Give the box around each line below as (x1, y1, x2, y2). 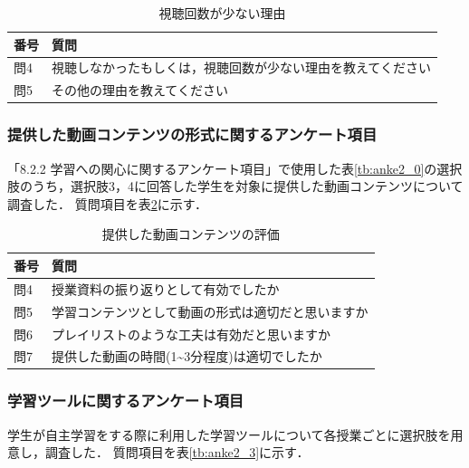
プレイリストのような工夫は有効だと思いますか (52, 324, 330, 343)
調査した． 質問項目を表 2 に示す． (7, 194, 208, 213)
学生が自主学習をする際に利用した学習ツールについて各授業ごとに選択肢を (7, 425, 451, 444)
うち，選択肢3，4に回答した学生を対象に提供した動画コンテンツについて (32, 177, 464, 196)
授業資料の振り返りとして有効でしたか (52, 279, 280, 298)
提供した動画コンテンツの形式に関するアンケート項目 (7, 123, 378, 146)
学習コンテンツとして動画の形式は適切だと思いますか (52, 301, 368, 320)
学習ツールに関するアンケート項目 (7, 389, 244, 412)
